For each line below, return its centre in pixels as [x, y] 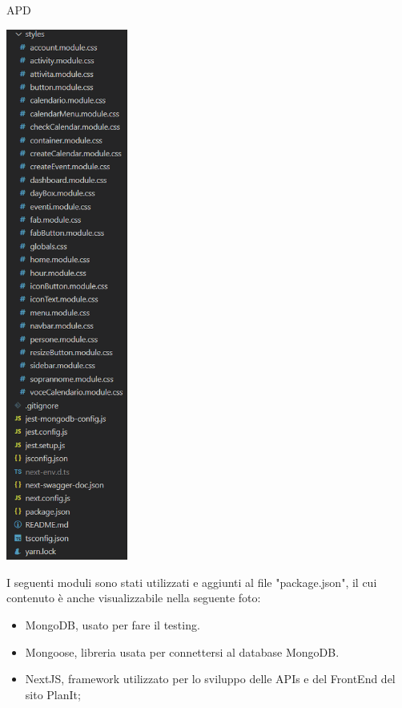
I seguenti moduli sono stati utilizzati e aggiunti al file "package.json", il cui [192, 582]
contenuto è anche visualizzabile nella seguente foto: [134, 598]
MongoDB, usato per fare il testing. [113, 624]
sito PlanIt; [53, 694]
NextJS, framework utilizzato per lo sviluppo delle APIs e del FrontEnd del [210, 679]
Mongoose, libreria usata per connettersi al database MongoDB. [182, 651]
